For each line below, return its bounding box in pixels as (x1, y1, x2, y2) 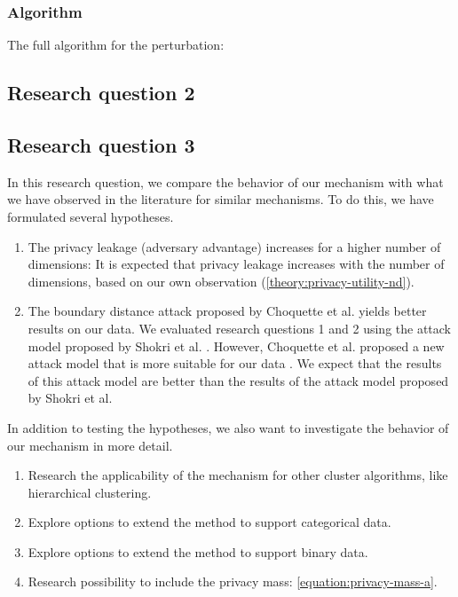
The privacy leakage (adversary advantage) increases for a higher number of (28, 237, 441, 255)
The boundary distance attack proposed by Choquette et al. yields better (28, 302, 427, 320)
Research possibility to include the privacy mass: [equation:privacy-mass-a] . (28, 572, 438, 591)
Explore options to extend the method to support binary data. (28, 542, 368, 561)
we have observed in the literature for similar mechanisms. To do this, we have (7, 190, 434, 208)
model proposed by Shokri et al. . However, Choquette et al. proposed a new (28, 336, 445, 355)
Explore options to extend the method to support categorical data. (28, 513, 391, 531)
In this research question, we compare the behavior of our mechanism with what (7, 172, 444, 191)
